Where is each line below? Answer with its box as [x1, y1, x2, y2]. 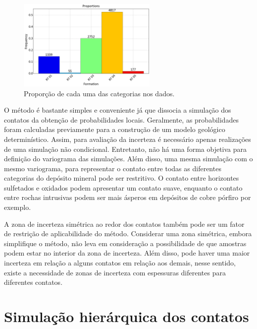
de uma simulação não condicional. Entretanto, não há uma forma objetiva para [4, 143, 247, 154]
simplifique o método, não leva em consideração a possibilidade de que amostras [4, 238, 247, 248]
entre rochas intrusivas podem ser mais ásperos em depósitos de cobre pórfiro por [4, 192, 251, 202]
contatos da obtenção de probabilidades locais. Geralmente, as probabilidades [4, 114, 239, 125]
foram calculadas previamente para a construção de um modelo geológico [4, 124, 225, 134]
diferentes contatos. [4, 277, 63, 287]
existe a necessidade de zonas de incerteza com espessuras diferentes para [4, 267, 226, 277]
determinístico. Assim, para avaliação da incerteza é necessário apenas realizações [4, 133, 251, 144]
